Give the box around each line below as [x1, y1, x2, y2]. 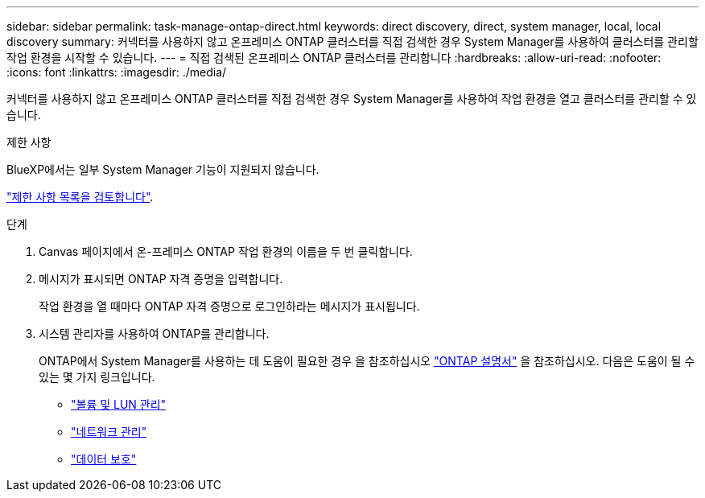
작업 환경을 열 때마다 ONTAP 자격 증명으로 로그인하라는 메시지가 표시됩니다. [39, 299, 420, 313]
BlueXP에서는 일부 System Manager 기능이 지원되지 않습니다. [6, 163, 320, 176]
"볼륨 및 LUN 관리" [71, 397, 167, 411]
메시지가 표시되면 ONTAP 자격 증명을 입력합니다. [39, 272, 283, 286]
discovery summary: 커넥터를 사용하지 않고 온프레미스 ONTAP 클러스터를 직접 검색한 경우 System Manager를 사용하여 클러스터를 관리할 [6, 35, 699, 48]
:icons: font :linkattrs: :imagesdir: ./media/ [6, 65, 227, 79]
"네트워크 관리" [71, 425, 147, 438]
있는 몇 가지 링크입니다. [39, 370, 155, 384]
